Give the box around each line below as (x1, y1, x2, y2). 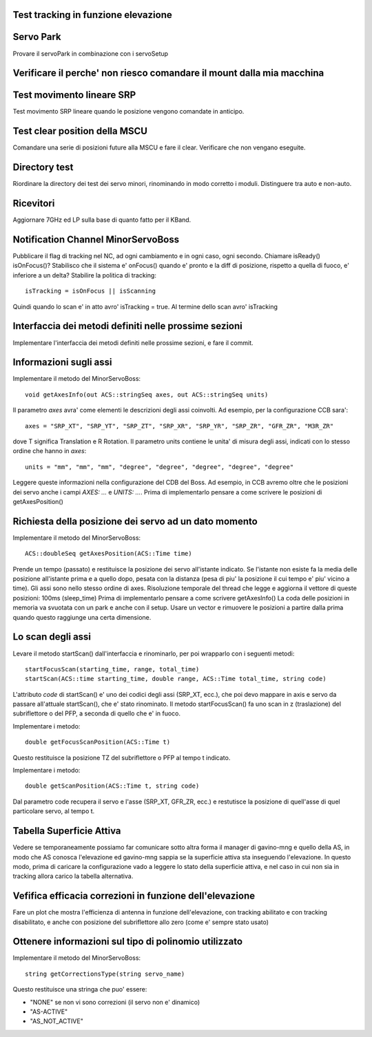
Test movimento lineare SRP (12, 90, 136, 101)
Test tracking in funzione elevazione (12, 9, 172, 21)
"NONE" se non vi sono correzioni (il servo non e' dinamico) (30, 998, 200, 1006)
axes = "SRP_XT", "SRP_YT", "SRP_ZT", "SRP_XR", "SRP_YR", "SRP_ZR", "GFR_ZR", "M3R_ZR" (25, 422, 334, 430)
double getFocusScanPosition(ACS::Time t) (25, 738, 171, 746)
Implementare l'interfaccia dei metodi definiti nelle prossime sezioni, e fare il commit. (12, 338, 254, 347)
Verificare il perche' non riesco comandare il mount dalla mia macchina (12, 67, 324, 79)
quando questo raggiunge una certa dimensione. (12, 613, 152, 621)
